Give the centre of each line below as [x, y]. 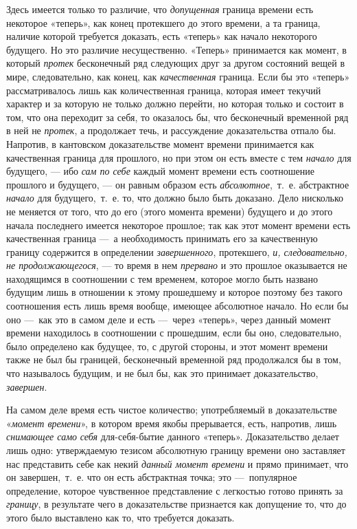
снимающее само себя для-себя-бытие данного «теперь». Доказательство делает [173, 436]
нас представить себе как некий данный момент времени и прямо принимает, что [177, 463]
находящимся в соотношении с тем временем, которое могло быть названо [162, 278]
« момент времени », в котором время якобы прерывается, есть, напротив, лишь [172, 423]
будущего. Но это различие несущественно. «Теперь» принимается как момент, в [176, 49]
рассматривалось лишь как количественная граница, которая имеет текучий [164, 90]
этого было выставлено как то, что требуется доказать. [120, 517]
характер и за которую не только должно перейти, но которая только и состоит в [175, 104]
